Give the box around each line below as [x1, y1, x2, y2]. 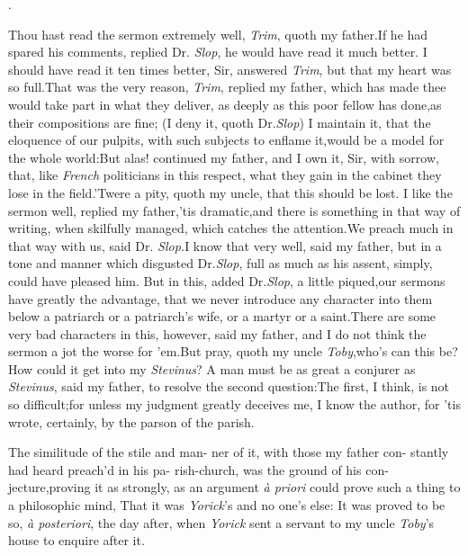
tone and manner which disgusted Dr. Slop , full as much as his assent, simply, [8, 254, 433, 273]
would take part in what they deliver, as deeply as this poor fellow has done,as [8, 94, 442, 113]
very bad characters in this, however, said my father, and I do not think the [8, 324, 427, 343]
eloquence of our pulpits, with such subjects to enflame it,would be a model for [8, 130, 445, 149]
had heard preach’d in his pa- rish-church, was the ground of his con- [8, 460, 389, 479]
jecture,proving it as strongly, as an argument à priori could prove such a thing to [8, 478, 461, 497]
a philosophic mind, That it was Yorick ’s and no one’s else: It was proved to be [8, 496, 445, 515]
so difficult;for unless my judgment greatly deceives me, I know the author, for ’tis [8, 395, 461, 414]
